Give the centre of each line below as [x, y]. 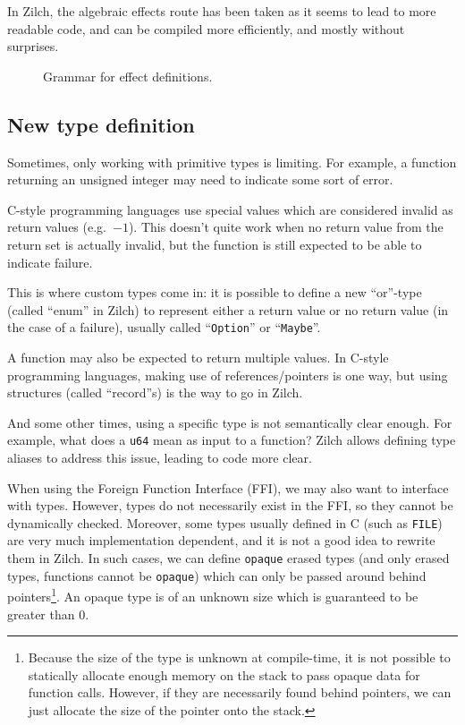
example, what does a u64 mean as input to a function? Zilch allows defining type [232, 440]
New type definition [101, 124]
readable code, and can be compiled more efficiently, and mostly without [206, 28]
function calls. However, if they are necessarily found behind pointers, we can [240, 692]
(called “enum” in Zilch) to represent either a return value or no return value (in [228, 309]
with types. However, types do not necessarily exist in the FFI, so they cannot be [230, 505]
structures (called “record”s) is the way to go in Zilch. [155, 392]
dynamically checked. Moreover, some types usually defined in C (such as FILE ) [225, 522]
